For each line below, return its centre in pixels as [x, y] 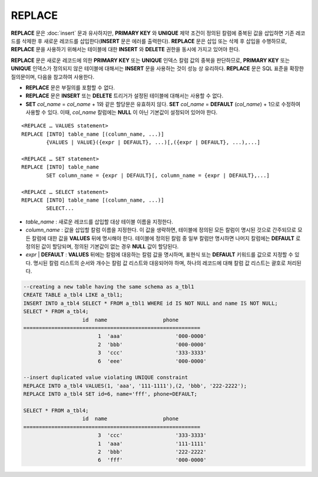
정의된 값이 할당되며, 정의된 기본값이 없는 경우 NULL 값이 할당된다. [102, 246]
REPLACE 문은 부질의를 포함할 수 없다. [70, 87]
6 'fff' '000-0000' [152, 460]
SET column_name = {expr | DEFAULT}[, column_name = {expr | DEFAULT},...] [158, 175]
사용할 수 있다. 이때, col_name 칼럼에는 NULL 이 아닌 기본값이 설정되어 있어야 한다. [122, 113]
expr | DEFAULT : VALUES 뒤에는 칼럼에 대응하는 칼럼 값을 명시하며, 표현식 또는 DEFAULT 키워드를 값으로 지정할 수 [160, 255]
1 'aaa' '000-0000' [152, 336]
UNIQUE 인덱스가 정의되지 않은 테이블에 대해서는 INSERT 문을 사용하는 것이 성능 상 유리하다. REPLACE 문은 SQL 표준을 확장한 [158, 68]
